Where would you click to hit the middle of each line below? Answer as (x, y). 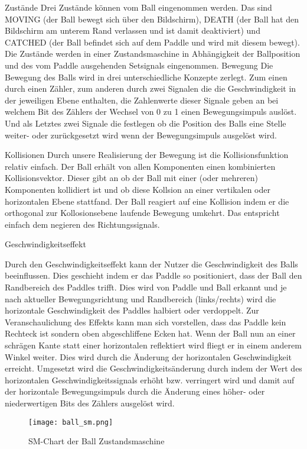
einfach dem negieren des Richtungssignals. (82, 224)
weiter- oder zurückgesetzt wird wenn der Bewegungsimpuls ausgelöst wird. (141, 135)
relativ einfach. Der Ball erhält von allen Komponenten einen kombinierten (140, 166)
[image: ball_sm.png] (71, 422)
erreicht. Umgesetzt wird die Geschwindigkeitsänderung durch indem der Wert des (153, 368)
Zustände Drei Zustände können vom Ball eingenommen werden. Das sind (138, 7)
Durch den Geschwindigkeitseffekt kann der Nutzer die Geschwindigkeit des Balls (151, 264)
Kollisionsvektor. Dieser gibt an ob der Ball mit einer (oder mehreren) (132, 178)
